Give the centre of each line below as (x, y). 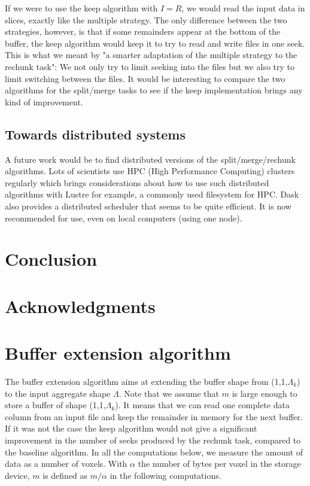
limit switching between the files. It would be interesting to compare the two (145, 78)
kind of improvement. (44, 101)
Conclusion (51, 259)
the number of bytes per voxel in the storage (219, 464)
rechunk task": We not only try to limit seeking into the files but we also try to (150, 66)
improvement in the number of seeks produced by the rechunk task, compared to (153, 440)
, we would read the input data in (243, 8)
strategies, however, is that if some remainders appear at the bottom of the (143, 31)
